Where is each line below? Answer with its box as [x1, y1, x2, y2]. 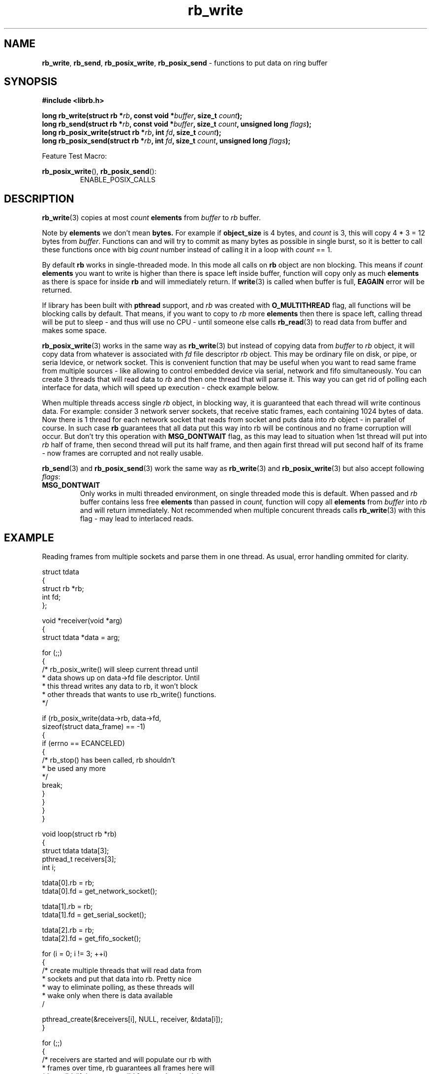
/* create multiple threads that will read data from [42, 966, 202, 975]
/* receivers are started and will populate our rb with [42, 1055, 212, 1064]
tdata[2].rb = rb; [42, 926, 94, 935]
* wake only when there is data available [42, 991, 173, 1000]
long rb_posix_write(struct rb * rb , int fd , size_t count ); [42, 128, 221, 137]
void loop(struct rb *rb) [42, 830, 117, 839]
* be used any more [42, 764, 106, 773]
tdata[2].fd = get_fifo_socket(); [42, 934, 141, 943]
